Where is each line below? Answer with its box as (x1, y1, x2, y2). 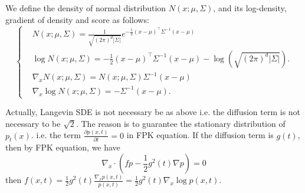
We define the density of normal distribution (5, 2, 166, 14)
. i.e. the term (31, 129, 81, 141)
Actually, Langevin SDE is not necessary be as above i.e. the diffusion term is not (5, 106, 301, 118)
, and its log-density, (213, 2, 287, 14)
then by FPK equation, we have (5, 141, 120, 153)
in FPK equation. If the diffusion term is (126, 129, 274, 141)
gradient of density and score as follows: (5, 13, 149, 25)
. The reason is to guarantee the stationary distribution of (76, 117, 286, 129)
